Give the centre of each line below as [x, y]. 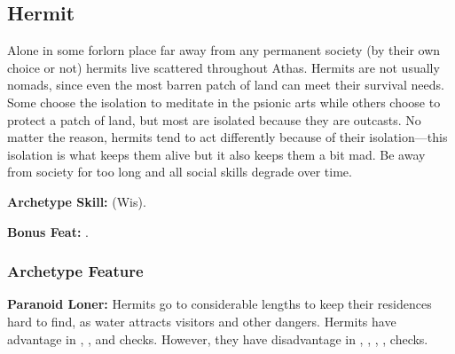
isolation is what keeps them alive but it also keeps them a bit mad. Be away [216, 154]
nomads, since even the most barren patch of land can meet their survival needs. [226, 85]
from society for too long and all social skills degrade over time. [180, 172]
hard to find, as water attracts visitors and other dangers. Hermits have [202, 321]
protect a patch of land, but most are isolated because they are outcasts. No [214, 119]
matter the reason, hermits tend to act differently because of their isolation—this [227, 137]
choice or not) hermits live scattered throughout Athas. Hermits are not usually [224, 67]
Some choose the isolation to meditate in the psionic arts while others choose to [224, 102]
